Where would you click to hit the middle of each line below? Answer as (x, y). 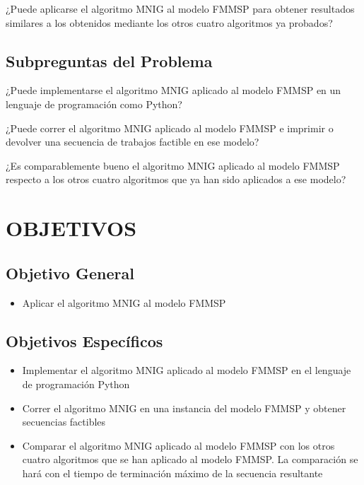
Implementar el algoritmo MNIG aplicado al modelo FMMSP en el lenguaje (187, 370)
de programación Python (76, 384)
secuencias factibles (64, 422)
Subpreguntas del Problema (109, 60)
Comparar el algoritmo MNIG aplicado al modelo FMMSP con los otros (178, 445)
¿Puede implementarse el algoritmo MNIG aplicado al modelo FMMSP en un (174, 90)
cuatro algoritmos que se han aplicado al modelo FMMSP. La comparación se (190, 459)
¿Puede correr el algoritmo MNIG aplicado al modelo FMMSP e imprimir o (170, 128)
